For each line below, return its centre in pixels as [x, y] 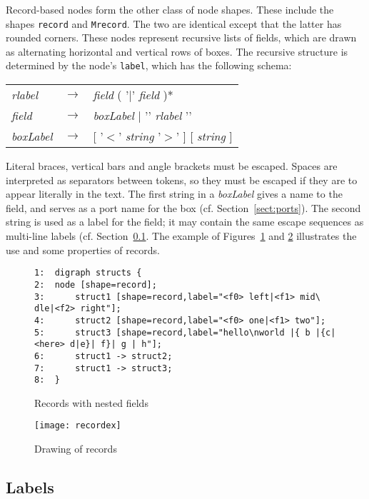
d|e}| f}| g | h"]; [116, 344]
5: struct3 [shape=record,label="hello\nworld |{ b [172, 332]
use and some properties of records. [83, 249]
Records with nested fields [91, 402]
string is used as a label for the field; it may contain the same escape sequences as [185, 222]
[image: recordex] [78, 426]
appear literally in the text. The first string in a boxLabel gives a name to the [174, 194]
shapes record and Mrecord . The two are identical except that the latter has [174, 23]
